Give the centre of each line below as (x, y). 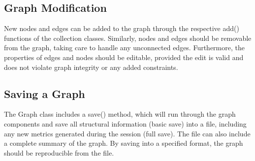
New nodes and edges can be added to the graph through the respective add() (122, 28)
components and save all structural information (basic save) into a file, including (125, 123)
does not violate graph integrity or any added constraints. (91, 67)
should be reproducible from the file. (59, 152)
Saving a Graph (45, 93)
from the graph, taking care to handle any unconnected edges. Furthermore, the (124, 48)
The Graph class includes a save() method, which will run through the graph (120, 114)
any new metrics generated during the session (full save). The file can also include (127, 133)
